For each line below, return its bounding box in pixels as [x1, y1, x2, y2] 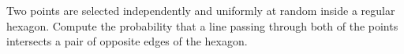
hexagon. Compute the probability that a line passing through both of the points [6, 17, 398, 34]
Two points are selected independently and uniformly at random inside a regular [6, 2, 395, 18]
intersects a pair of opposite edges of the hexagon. [6, 33, 248, 49]
